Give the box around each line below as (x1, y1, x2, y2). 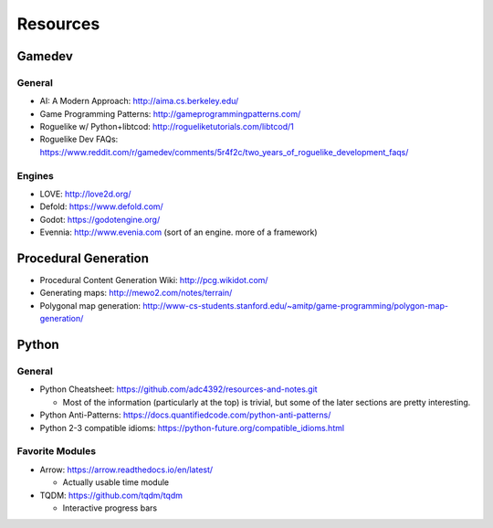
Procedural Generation (16, 251, 150, 266)
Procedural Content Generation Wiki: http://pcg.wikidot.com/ (39, 275, 268, 286)
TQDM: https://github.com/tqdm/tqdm (39, 490, 183, 501)
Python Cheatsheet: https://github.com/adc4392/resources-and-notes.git (39, 384, 319, 395)
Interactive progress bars (62, 502, 158, 513)
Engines (16, 169, 54, 182)
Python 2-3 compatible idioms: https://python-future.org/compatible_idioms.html (39, 422, 345, 433)
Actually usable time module (62, 477, 170, 488)
